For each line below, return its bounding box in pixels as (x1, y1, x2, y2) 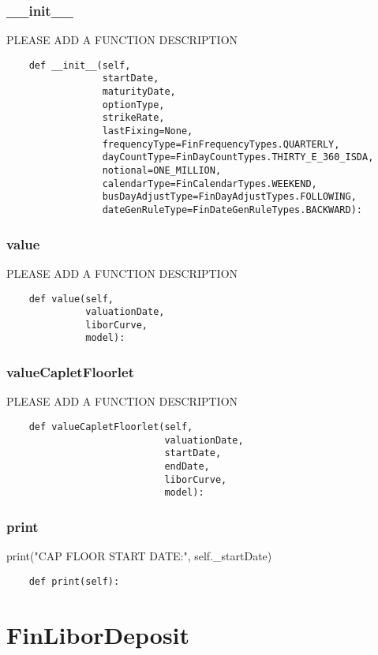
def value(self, (28, 293, 114, 305)
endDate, (164, 460, 210, 472)
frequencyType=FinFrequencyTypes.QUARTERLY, (102, 138, 340, 150)
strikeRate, (102, 112, 165, 124)
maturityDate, (102, 86, 176, 98)
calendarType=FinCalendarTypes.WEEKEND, (102, 178, 317, 189)
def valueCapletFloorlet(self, (28, 421, 193, 432)
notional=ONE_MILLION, (102, 165, 222, 177)
